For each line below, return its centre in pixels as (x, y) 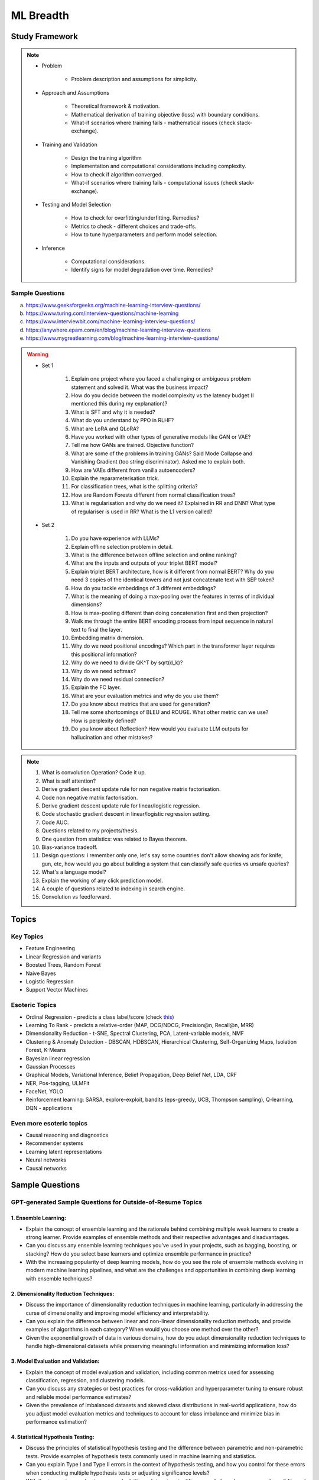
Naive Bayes (41, 973)
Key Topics (27, 937)
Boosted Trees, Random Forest (63, 965)
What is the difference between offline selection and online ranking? (154, 555)
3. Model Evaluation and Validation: (55, 1361)
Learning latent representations (64, 1151)
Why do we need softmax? (103, 671)
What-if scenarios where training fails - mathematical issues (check (153, 123)
